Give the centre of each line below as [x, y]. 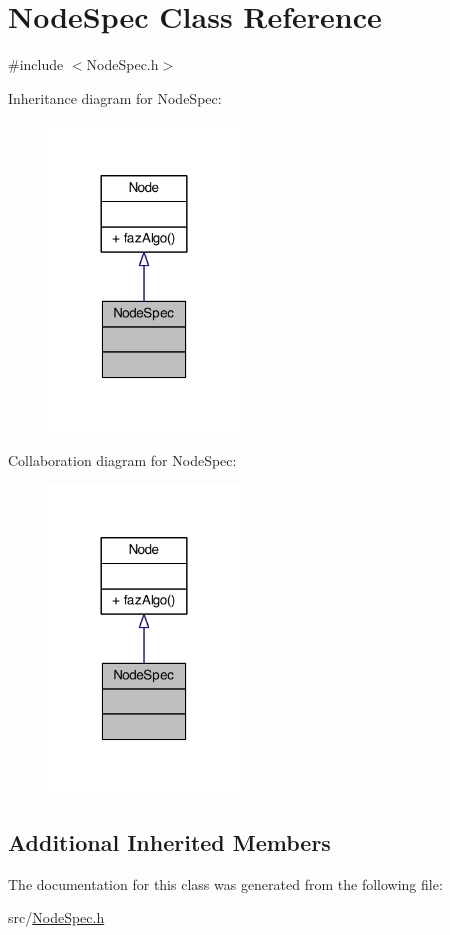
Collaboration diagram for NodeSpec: [122, 459]
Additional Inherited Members [169, 841]
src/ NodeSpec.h [56, 917]
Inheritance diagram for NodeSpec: [115, 97]
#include [36, 64]
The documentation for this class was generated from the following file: [225, 883]
